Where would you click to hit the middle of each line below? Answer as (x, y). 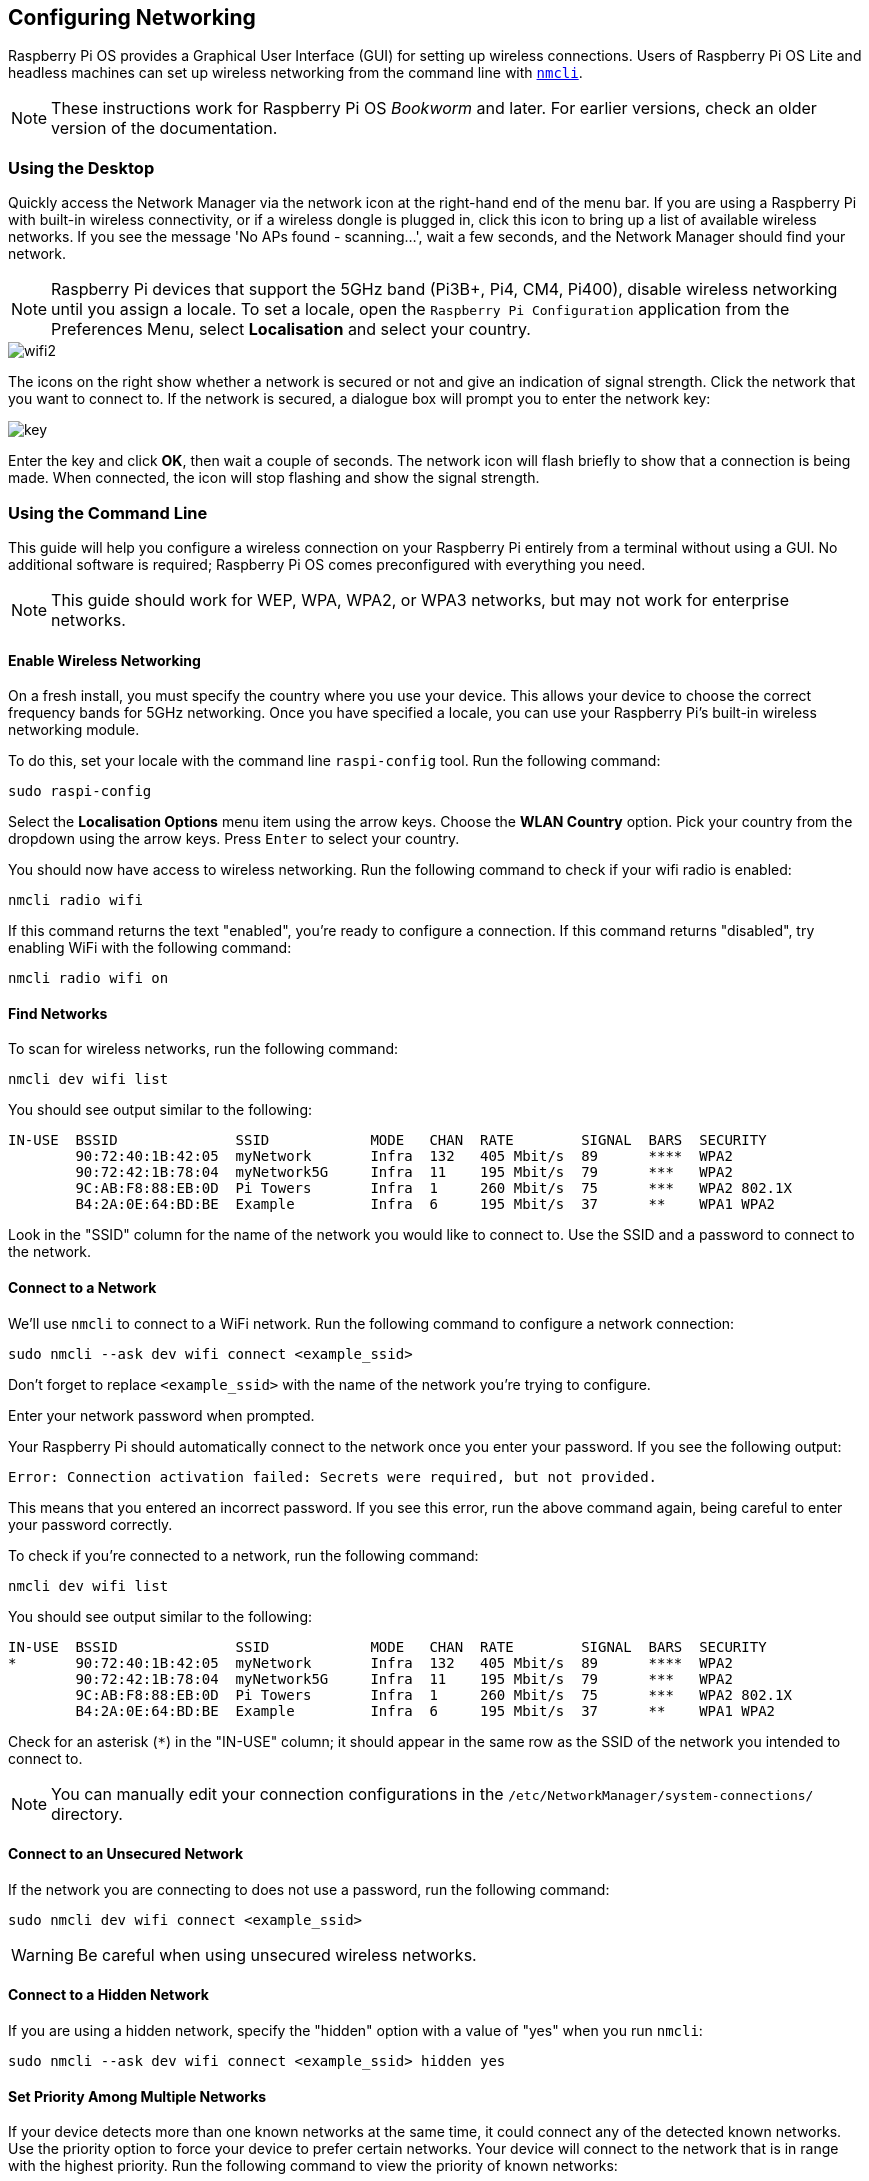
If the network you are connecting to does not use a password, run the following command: (309, 1889)
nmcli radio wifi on (88, 978)
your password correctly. (90, 1524)
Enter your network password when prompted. (161, 1415)
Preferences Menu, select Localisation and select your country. (291, 329)
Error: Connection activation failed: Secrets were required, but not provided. (333, 1476)
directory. (87, 1813)
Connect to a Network (82, 1287)
